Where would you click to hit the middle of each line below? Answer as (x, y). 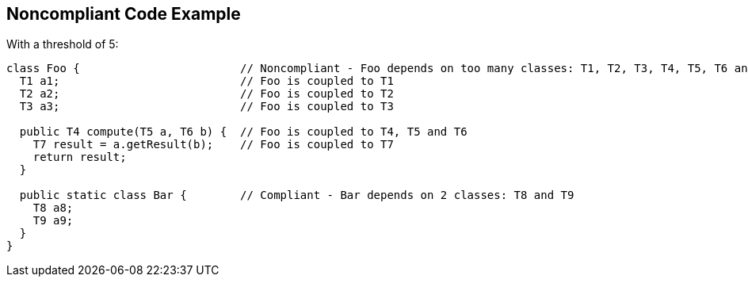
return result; (80, 157)
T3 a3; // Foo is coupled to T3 (206, 107)
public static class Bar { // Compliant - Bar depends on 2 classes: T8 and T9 (297, 195)
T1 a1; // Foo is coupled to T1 (206, 81)
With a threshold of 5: (63, 44)
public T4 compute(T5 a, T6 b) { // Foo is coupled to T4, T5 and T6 (243, 132)
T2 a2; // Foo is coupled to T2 (206, 94)
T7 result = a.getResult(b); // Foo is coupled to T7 (213, 145)
